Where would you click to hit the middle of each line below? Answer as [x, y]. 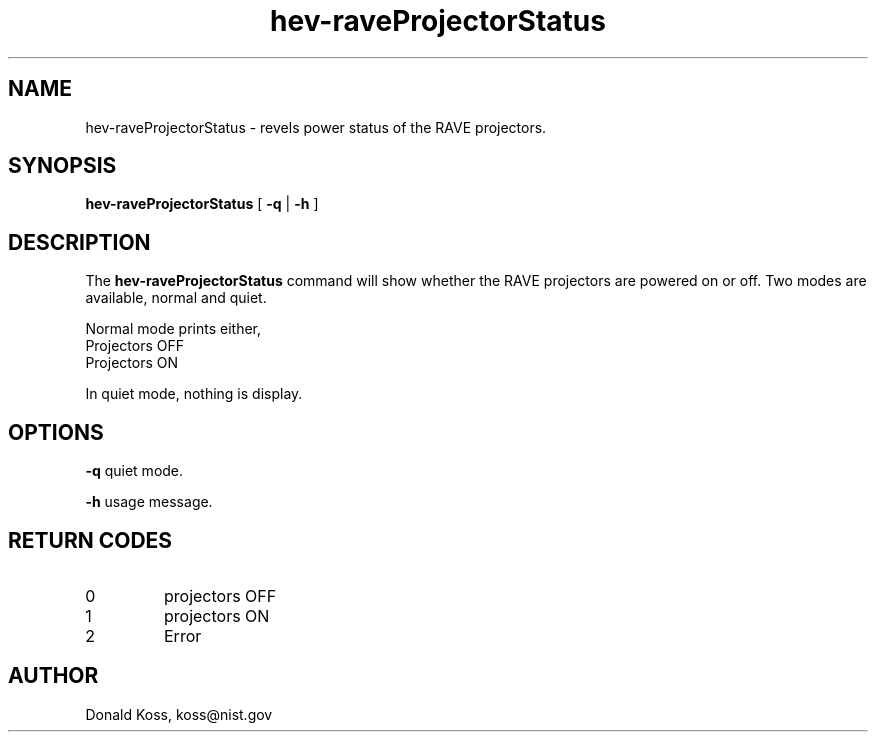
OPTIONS [56, 432]
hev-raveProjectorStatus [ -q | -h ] [202, 204]
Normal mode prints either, [173, 329]
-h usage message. [149, 502]
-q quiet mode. [134, 471]
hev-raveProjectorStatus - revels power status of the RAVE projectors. [316, 127]
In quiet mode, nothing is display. [194, 394]
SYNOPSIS [62, 166]
